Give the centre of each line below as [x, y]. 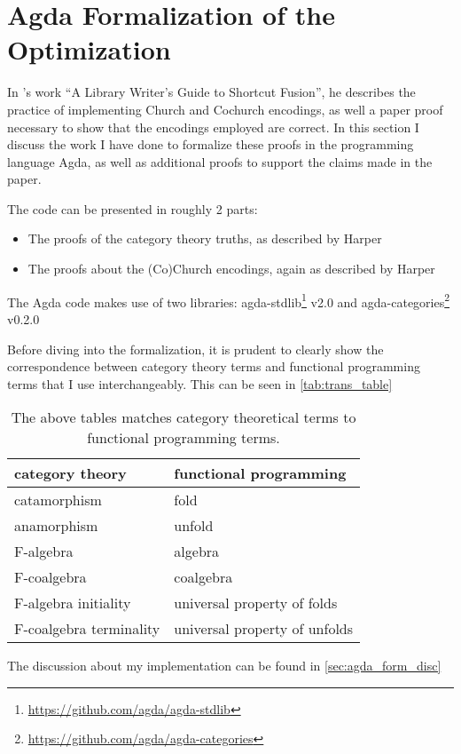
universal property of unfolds [264, 629]
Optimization [89, 49]
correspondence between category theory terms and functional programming [214, 366]
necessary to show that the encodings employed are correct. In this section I [213, 127]
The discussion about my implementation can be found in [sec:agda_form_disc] [224, 666]
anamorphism [56, 526]
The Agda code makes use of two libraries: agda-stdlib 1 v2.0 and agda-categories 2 [229, 300]
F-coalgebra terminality [87, 629]
